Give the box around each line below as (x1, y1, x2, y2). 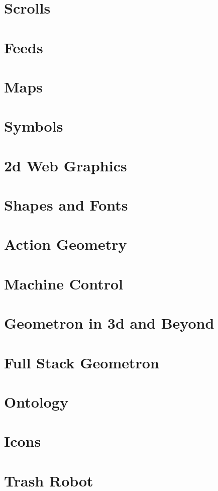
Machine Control (4, 273, 124, 293)
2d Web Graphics (4, 155, 127, 175)
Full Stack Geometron (4, 352, 159, 372)
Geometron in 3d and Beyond (4, 313, 214, 333)
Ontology (4, 391, 68, 412)
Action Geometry (4, 234, 127, 254)
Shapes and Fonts (4, 194, 128, 215)
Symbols (4, 116, 63, 136)
